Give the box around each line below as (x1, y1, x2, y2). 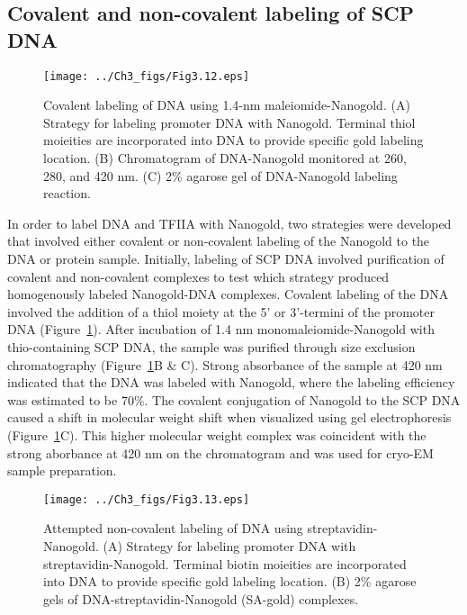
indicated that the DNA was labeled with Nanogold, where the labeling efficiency (7, 373, 455, 392)
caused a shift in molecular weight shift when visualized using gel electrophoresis (7, 408, 452, 427)
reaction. (43, 184, 91, 203)
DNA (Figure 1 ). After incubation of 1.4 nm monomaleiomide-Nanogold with (7, 320, 435, 339)
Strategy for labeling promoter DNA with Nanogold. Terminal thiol (43, 113, 416, 131)
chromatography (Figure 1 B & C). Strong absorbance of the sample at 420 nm (7, 355, 443, 374)
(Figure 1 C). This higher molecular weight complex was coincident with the (7, 425, 427, 444)
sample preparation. (7, 461, 117, 480)
